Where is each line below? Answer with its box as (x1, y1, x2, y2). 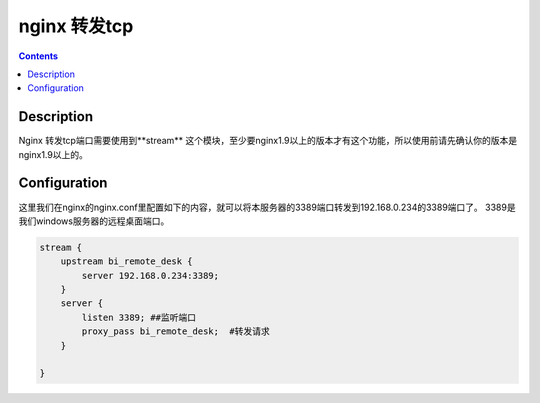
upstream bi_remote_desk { (60, 256, 194, 267)
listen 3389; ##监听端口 (81, 311, 197, 323)
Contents (18, 50, 59, 62)
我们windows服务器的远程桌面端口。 (18, 215, 170, 227)
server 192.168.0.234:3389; (81, 270, 220, 281)
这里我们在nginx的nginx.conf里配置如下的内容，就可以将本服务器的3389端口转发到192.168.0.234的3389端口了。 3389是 (18, 201, 516, 213)
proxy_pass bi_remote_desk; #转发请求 (81, 326, 270, 337)
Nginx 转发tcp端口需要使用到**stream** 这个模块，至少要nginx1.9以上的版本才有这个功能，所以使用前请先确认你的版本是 (18, 135, 518, 147)
